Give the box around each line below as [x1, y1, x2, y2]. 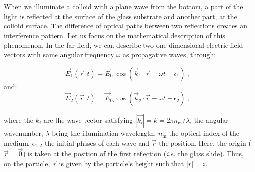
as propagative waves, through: [122, 49, 216, 59]
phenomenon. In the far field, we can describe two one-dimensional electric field [4, 40, 243, 50]
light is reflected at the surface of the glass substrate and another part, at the [4, 11, 237, 21]
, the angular [190, 115, 228, 125]
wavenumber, [4, 128, 43, 138]
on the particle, [4, 158, 50, 169]
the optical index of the [169, 128, 240, 138]
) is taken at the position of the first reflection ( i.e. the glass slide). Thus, [23, 148, 244, 159]
